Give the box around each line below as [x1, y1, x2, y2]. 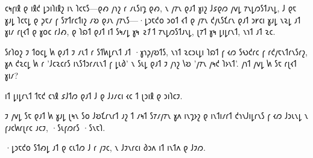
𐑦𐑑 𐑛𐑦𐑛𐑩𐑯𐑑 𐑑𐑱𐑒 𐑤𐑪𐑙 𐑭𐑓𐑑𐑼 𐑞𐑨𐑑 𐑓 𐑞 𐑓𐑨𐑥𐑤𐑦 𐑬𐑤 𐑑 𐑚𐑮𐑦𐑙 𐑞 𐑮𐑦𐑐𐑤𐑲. [5, 89, 183, 102]
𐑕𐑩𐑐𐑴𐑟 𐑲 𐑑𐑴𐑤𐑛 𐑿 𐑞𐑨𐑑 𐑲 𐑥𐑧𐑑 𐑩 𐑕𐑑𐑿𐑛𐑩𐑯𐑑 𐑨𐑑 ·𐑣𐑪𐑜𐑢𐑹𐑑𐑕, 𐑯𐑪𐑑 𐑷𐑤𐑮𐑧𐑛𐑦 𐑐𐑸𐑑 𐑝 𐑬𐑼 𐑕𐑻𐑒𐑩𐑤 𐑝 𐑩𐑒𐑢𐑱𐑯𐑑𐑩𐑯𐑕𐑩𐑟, [5, 45, 308, 58]
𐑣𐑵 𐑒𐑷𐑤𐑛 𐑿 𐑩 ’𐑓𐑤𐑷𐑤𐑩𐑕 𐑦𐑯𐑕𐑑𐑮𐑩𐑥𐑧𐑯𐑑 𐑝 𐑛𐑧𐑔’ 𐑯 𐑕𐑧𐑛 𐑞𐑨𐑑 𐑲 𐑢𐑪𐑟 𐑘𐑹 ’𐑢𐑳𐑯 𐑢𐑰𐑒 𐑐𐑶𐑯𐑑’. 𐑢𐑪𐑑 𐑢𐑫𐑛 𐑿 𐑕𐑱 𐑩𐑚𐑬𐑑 [5, 57, 297, 70]
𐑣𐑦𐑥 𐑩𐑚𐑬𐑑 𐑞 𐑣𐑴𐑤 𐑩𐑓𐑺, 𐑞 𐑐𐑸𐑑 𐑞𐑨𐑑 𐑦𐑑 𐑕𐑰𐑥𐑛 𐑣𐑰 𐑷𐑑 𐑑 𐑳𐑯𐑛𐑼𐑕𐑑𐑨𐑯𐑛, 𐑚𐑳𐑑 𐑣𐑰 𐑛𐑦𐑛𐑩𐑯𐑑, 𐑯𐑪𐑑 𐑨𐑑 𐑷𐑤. [5, 25, 276, 38]
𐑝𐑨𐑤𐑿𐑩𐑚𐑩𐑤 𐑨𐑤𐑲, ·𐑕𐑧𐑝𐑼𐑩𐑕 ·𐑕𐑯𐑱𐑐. [5, 121, 106, 133]
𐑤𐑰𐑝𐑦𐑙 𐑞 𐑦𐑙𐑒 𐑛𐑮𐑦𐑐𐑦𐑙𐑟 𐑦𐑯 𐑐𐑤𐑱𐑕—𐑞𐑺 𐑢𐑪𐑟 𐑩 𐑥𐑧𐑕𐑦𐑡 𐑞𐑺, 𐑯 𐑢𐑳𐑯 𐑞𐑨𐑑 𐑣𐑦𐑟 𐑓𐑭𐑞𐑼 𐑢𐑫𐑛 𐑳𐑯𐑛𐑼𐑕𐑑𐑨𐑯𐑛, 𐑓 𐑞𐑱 [5, 2, 297, 14]
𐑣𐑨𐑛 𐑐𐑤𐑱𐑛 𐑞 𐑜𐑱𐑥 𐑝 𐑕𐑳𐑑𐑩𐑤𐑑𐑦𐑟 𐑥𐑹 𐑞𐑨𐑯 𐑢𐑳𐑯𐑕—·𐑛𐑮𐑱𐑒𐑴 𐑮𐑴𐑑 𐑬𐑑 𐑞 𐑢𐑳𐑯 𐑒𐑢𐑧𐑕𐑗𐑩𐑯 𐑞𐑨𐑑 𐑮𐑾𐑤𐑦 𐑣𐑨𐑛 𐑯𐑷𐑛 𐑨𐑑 [5, 13, 301, 26]
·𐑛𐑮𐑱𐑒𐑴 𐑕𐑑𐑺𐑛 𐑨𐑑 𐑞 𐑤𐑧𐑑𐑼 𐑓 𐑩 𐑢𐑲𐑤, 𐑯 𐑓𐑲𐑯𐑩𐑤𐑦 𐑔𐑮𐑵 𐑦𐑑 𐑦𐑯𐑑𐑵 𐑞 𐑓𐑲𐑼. [5, 141, 206, 154]
